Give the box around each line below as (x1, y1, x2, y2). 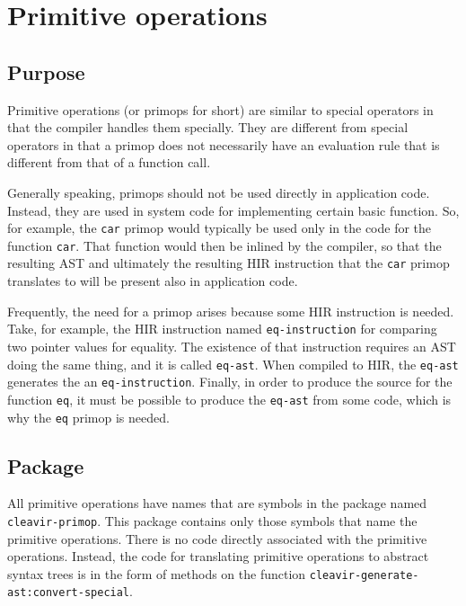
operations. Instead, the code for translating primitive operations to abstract (7, 547, 429, 566)
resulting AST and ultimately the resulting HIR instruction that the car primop (7, 254, 450, 272)
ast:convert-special (7, 586, 130, 600)
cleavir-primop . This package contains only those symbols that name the (7, 511, 418, 530)
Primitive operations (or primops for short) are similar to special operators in (7, 100, 434, 119)
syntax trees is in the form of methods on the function (7, 564, 306, 583)
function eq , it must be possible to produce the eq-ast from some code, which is (7, 389, 452, 408)
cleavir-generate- (309, 568, 419, 582)
